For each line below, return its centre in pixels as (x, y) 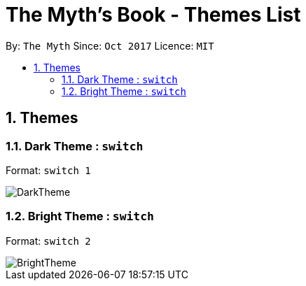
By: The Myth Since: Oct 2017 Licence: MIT (110, 45)
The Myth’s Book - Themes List (153, 15)
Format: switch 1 (48, 170)
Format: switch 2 (48, 241)
